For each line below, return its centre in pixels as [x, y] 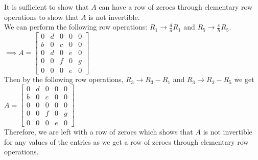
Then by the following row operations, [64, 79]
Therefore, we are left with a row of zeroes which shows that [99, 131]
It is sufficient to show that [46, 7]
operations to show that [41, 17]
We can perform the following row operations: [76, 27]
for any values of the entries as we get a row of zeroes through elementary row [126, 141]
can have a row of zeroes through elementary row [176, 7]
